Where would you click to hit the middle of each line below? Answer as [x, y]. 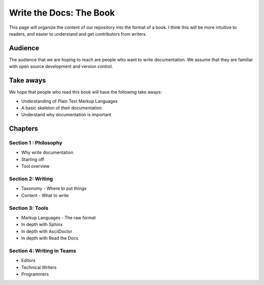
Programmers [35, 274]
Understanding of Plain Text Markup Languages [69, 101]
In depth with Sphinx [42, 224]
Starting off [33, 159]
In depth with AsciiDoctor [47, 231]
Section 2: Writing [31, 179]
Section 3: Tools [29, 208]
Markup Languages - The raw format [58, 218]
